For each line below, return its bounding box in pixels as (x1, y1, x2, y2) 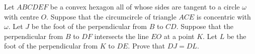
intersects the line (94, 30, 149, 41)
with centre (4, 11, 39, 21)
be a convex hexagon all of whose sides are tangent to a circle (50, 1, 240, 11)
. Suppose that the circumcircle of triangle (46, 11, 177, 21)
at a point (163, 30, 195, 41)
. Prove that (128, 40, 165, 51)
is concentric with (196, 11, 251, 21)
